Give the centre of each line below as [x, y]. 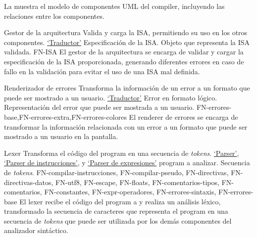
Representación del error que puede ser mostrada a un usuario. [99, 107]
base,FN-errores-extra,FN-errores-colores [65, 117]
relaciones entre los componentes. [54, 16]
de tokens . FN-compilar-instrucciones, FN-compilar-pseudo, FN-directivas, [116, 172]
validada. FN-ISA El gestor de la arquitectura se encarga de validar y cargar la [124, 52]
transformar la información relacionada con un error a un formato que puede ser [126, 126]
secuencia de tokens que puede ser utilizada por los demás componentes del [118, 220]
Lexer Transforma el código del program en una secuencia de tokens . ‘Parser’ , [122, 153]
